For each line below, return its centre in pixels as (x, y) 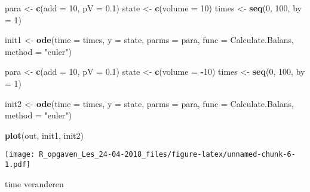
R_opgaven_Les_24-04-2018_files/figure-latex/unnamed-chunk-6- (167, 155)
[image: (20, 155)
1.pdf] (18, 164)
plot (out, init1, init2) (44, 135)
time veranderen (34, 183)
